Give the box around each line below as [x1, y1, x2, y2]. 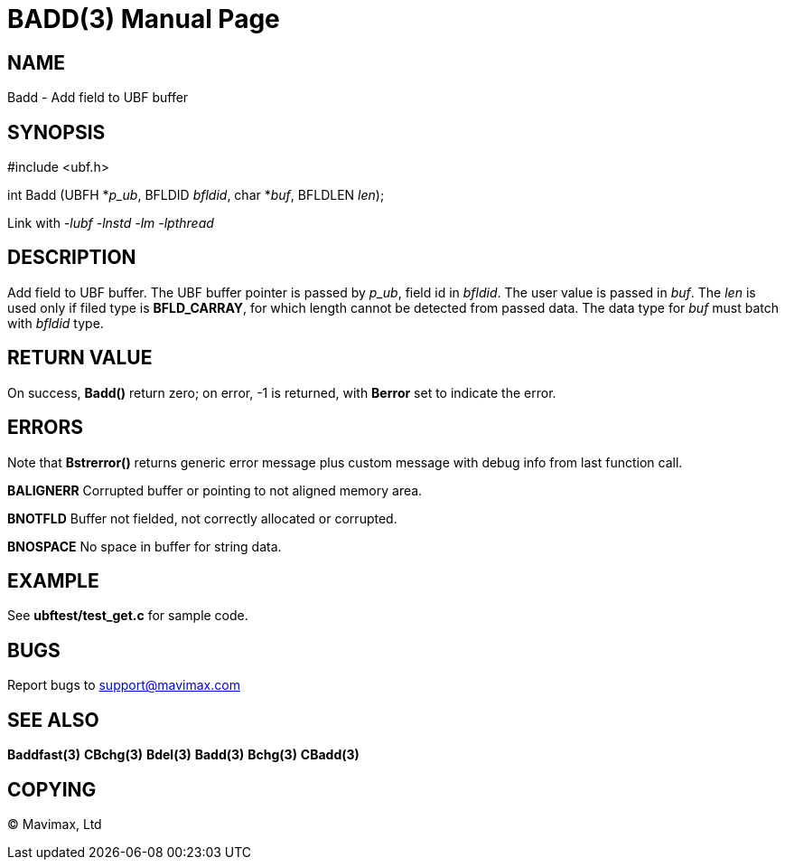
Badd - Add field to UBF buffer [7, 90, 189, 106]
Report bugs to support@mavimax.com [7, 677, 240, 693]
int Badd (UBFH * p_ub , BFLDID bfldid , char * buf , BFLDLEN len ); [7, 187, 385, 203]
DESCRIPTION [7, 246, 136, 269]
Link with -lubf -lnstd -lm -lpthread [7, 215, 214, 231]
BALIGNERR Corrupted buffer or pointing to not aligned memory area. [7, 482, 423, 498]
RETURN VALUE [7, 346, 153, 370]
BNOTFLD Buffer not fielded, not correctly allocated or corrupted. [7, 510, 397, 526]
